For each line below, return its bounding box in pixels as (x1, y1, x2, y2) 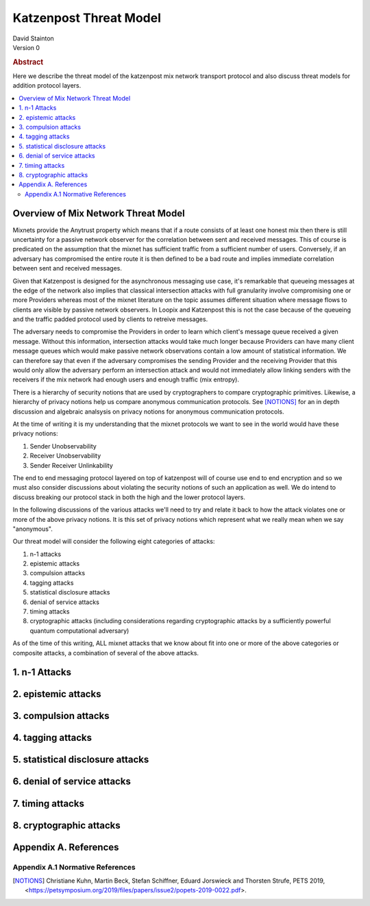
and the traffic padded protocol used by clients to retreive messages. (12, 315, 208, 323)
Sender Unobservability (29, 442, 97, 450)
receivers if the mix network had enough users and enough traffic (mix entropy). (12, 375, 240, 383)
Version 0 (12, 43, 40, 51)
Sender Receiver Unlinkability (29, 461, 113, 469)
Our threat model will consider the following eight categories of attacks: (12, 538, 215, 546)
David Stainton (12, 34, 54, 42)
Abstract (12, 57, 44, 66)
